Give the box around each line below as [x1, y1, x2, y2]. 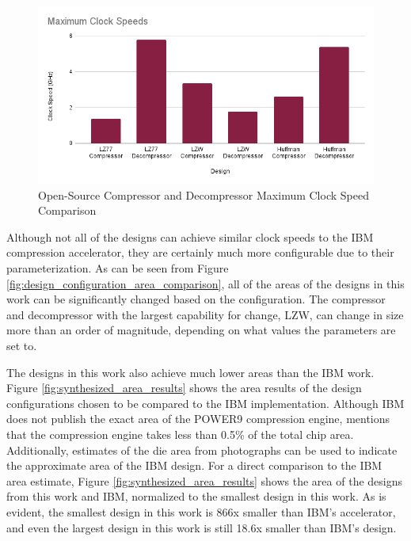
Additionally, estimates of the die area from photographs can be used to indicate [6, 441, 398, 458]
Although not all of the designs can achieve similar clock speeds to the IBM [6, 228, 374, 245]
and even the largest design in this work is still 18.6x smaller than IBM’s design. [6, 519, 397, 535]
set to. [6, 337, 37, 354]
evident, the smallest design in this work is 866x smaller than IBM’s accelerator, [6, 503, 396, 520]
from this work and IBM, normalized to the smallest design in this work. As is [6, 488, 386, 505]
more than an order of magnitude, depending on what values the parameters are [6, 322, 396, 338]
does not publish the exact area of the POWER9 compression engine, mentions [6, 410, 390, 427]
